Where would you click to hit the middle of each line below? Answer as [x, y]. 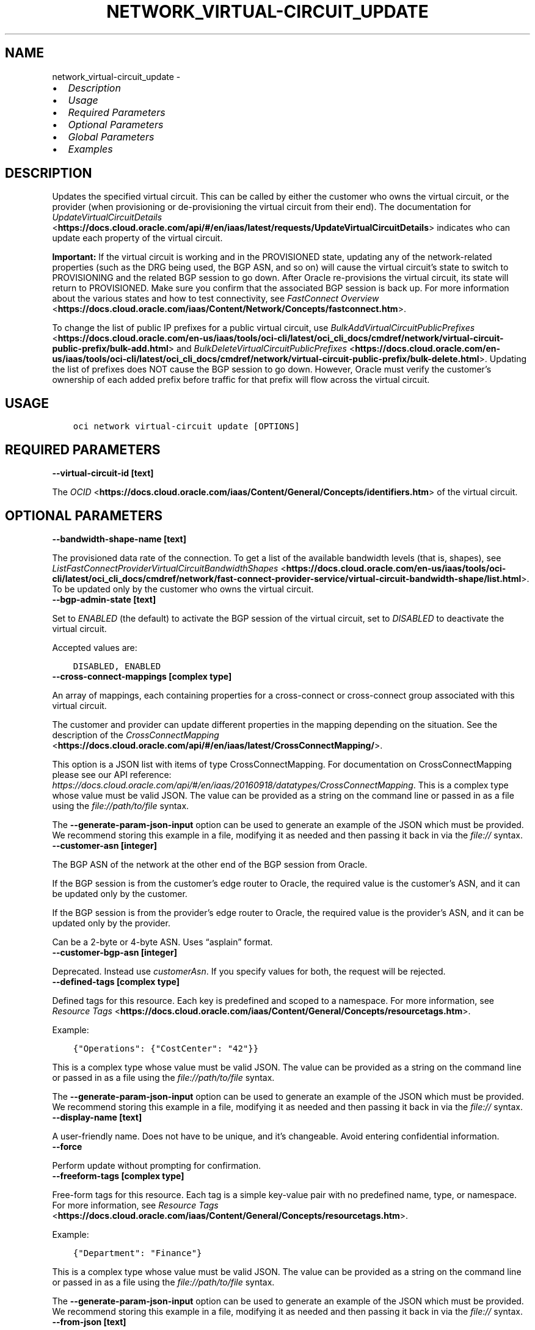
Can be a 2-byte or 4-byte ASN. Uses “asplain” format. [162, 942]
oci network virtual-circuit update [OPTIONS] [186, 427]
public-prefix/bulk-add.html [110, 349]
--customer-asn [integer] [104, 845]
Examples [90, 149]
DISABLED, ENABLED [117, 666]
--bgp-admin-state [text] [104, 599]
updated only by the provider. [111, 923]
